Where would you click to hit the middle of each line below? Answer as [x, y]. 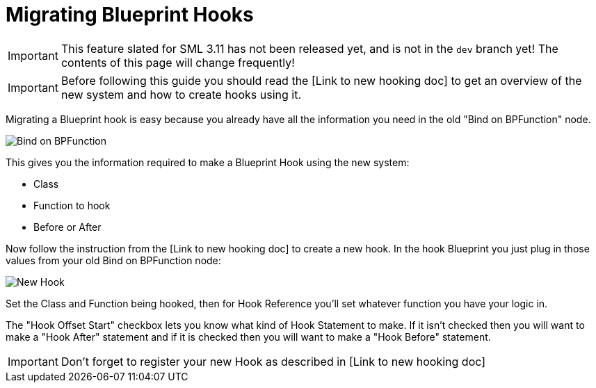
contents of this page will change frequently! [178, 62]
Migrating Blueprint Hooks [130, 15]
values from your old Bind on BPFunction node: [113, 260]
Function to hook [72, 205]
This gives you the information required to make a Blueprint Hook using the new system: [208, 162]
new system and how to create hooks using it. [181, 94]
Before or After [67, 227]
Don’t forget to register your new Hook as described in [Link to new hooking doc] [273, 361]
